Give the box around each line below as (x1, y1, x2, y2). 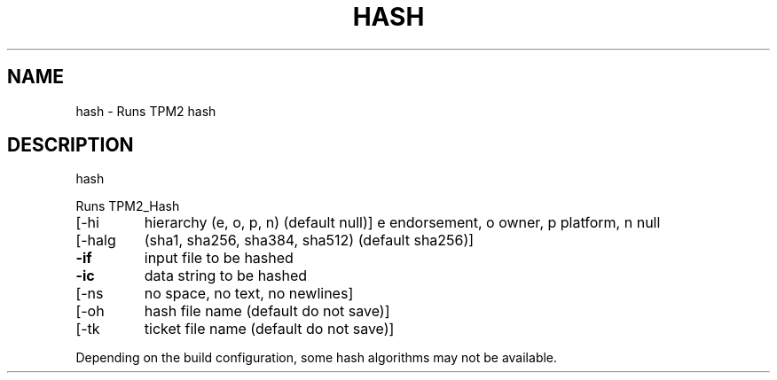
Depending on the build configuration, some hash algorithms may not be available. (75, 350, 558, 366)
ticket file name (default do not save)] (144, 320, 395, 338)
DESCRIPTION (7, 134, 134, 157)
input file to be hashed (144, 249, 294, 268)
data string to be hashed (144, 267, 308, 285)
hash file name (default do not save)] (144, 302, 390, 321)
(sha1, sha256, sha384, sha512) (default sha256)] (144, 231, 475, 250)
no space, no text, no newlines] (144, 284, 354, 303)
